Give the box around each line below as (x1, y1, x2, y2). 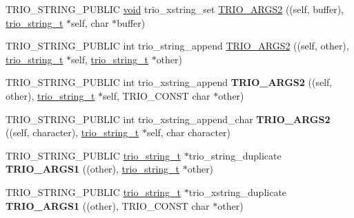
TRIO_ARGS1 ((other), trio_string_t (6, 162, 180, 176)
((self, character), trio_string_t (6, 125, 139, 140)
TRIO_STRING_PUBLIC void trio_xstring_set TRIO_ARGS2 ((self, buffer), (6, 2, 344, 16)
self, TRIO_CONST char (103, 88, 210, 102)
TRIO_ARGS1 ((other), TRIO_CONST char (6, 198, 210, 212)
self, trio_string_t (71, 52, 148, 66)
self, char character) (146, 125, 231, 140)
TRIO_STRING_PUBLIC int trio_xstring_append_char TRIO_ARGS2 (6, 111, 331, 126)
